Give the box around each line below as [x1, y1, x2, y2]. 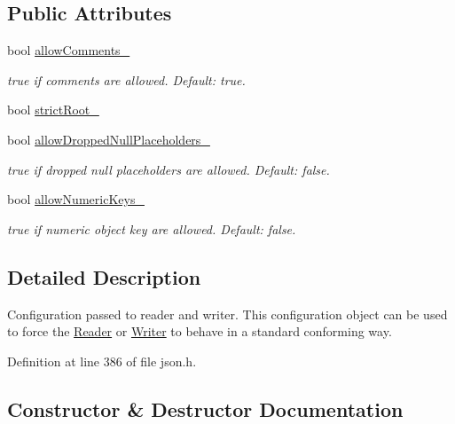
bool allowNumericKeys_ [7, 190, 145, 208]
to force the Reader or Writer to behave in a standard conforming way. [7, 322, 392, 341]
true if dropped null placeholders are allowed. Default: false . [7, 160, 330, 178]
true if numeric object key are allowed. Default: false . [7, 219, 296, 238]
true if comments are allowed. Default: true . [7, 70, 246, 89]
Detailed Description [7, 263, 201, 290]
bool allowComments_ [7, 41, 130, 59]
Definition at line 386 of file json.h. [7, 351, 197, 370]
